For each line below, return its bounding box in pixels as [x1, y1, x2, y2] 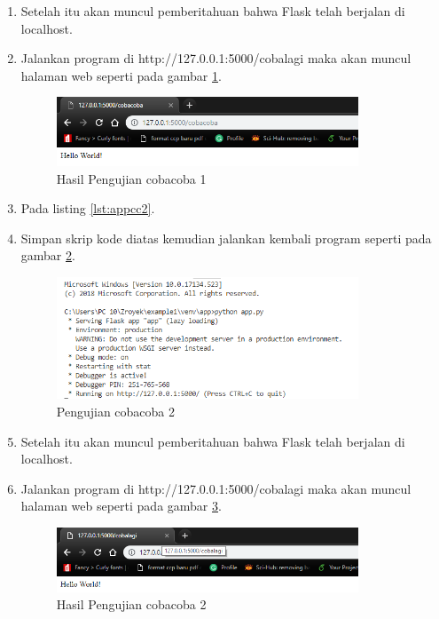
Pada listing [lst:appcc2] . [20, 199, 155, 218]
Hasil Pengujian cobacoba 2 [56, 595, 207, 614]
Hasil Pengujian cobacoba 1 [56, 169, 207, 187]
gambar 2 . [20, 246, 75, 265]
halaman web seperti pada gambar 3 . [20, 496, 222, 515]
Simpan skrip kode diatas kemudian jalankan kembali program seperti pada [20, 228, 432, 247]
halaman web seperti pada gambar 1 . [20, 66, 222, 84]
